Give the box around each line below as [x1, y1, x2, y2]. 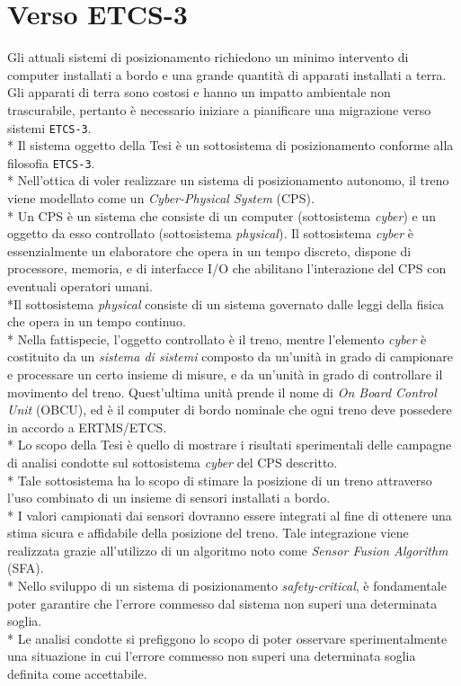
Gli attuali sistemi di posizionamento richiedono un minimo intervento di [7, 48, 409, 67]
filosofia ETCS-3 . [7, 153, 95, 172]
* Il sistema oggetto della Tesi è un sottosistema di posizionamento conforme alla [7, 136, 454, 155]
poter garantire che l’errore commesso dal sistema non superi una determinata [7, 593, 438, 612]
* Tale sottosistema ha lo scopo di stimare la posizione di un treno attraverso [7, 470, 432, 489]
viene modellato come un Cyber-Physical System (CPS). [7, 189, 315, 207]
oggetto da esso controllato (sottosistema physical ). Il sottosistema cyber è [7, 224, 414, 243]
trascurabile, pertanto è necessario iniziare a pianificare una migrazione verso [7, 100, 431, 119]
